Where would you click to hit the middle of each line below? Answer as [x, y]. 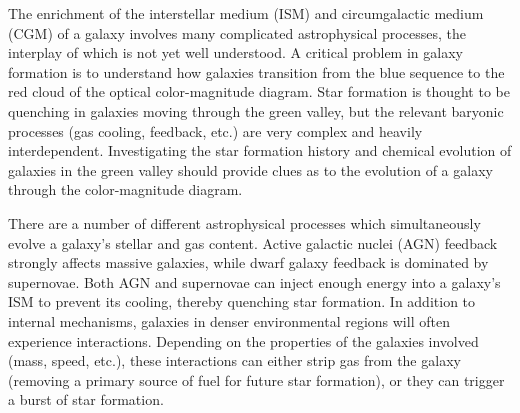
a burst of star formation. [86, 399]
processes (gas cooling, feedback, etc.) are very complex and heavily [215, 130]
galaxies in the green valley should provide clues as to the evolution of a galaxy [250, 169]
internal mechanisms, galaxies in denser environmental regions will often [229, 320]
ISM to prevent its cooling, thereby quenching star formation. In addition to [242, 301]
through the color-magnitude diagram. [125, 189]
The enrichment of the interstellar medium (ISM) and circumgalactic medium [246, 13]
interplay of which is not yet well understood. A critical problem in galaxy [235, 52]
